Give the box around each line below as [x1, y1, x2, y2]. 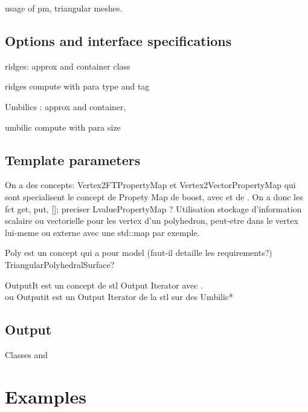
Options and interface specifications [5, 31, 232, 50]
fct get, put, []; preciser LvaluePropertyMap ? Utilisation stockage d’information [5, 202, 302, 215]
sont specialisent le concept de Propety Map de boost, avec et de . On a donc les [5, 190, 303, 203]
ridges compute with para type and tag [5, 80, 150, 93]
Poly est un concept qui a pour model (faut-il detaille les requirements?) [5, 246, 272, 259]
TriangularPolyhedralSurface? [5, 258, 115, 270]
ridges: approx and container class [5, 59, 130, 72]
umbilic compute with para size [5, 120, 121, 133]
